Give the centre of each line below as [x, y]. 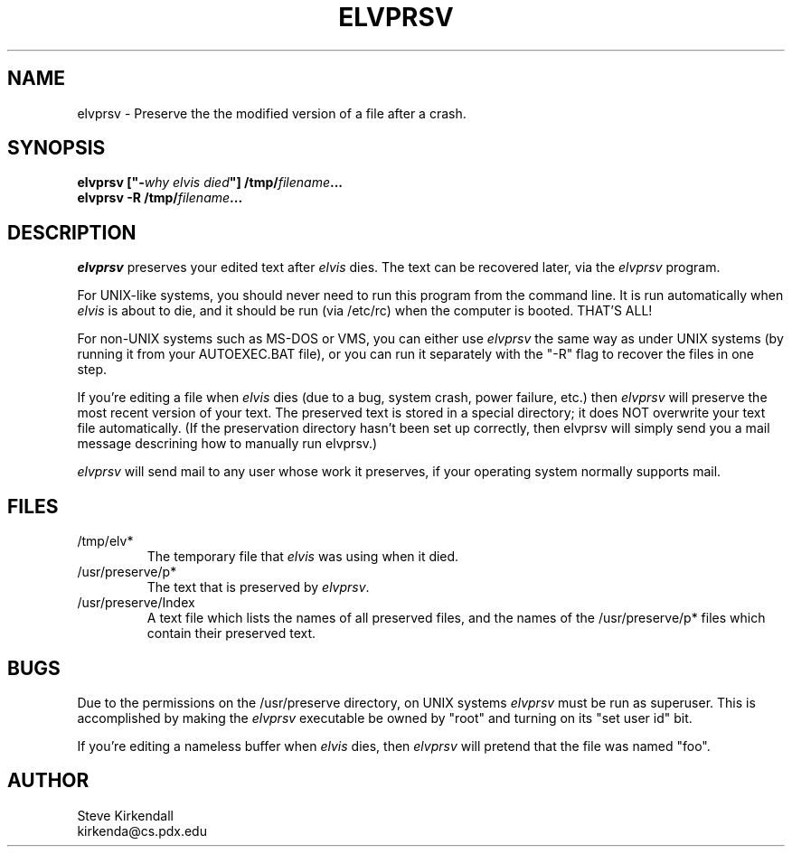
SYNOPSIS [57, 148]
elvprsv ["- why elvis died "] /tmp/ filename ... [210, 183]
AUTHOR [48, 781]
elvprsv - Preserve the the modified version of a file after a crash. [272, 113]
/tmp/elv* [105, 541]
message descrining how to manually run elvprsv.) [227, 444]
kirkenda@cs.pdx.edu [142, 831]
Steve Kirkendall [125, 815]
